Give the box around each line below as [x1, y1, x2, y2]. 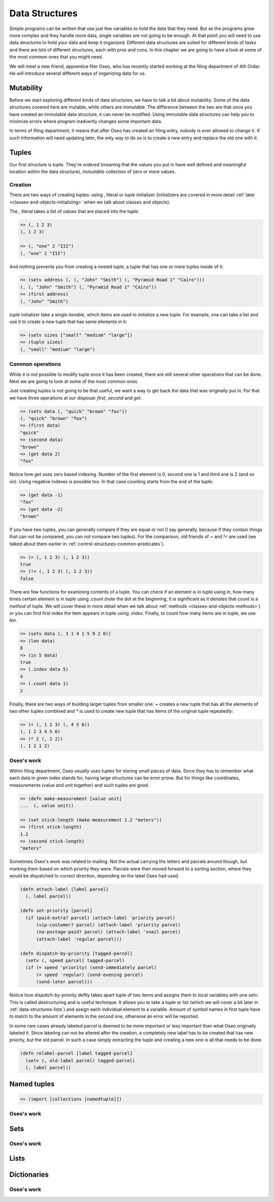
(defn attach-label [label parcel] [20, 887, 109, 892]
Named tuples [9, 1079, 55, 1088]
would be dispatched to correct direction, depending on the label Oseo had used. [9, 873, 180, 879]
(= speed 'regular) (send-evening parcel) [36, 972, 144, 978]
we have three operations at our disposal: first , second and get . [9, 395, 142, 401]
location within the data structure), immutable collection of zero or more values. [9, 168, 176, 175]
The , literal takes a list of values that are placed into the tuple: [9, 208, 140, 214]
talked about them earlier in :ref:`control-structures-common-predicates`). [9, 541, 165, 547]
